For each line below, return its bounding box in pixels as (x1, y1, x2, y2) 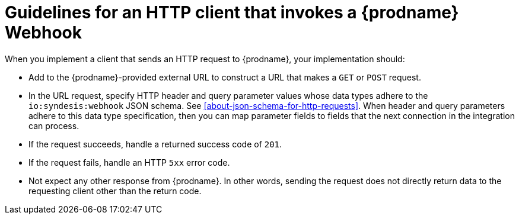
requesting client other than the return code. (28, 185, 202, 196)
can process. (28, 120, 79, 131)
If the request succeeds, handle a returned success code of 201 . (28, 139, 282, 149)
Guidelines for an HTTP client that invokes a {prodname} (5, 2, 459, 22)
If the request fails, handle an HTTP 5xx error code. (28, 157, 230, 168)
